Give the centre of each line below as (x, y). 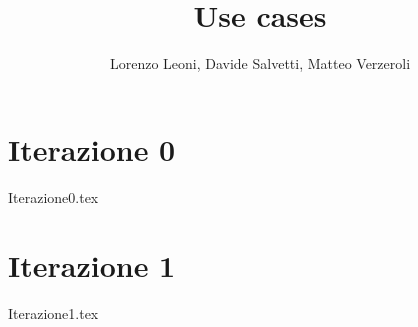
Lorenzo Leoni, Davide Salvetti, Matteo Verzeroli (260, 63)
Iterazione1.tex (53, 313)
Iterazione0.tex (53, 196)
